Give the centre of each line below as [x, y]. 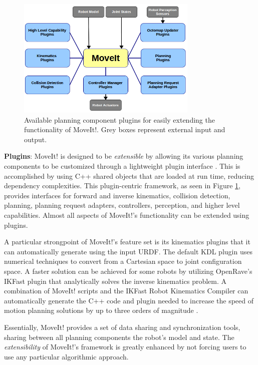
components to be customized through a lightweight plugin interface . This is [122, 166]
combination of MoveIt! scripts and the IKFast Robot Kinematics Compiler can [126, 291]
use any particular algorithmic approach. [66, 356]
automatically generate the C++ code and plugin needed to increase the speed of [129, 300]
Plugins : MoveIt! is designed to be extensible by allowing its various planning [124, 156]
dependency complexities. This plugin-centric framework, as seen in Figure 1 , [122, 186]
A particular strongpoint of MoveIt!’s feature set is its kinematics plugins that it [127, 242]
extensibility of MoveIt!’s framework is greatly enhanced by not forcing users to [125, 347]
